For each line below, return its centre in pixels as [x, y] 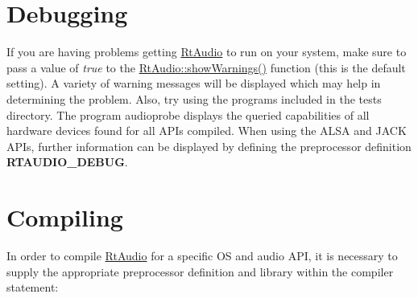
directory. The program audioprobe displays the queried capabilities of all [188, 114]
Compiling [65, 217]
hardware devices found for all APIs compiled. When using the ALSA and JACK [207, 131]
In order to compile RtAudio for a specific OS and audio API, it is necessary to [202, 255]
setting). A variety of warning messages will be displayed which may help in [194, 83]
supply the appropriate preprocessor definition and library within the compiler [200, 271]
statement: [33, 287]
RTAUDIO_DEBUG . [67, 162]
